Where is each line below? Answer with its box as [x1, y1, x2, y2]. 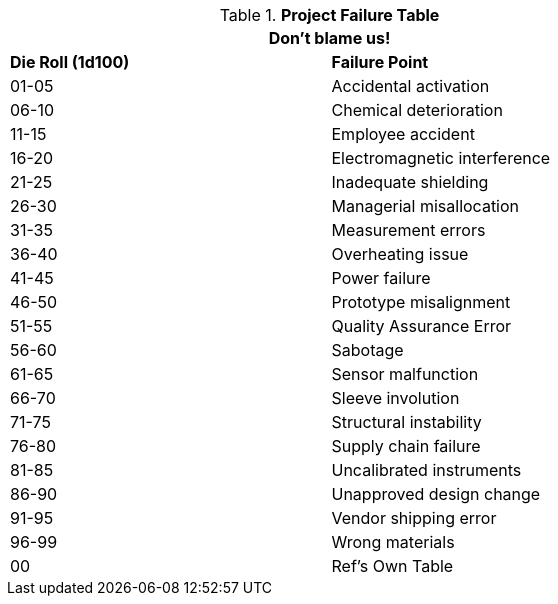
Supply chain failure [331, 436, 481, 456]
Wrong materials [331, 532, 455, 552]
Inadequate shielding [331, 172, 489, 192]
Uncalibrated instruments [331, 460, 522, 480]
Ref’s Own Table [331, 556, 454, 576]
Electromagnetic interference [331, 148, 551, 168]
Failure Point [331, 52, 429, 72]
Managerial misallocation [331, 196, 520, 216]
